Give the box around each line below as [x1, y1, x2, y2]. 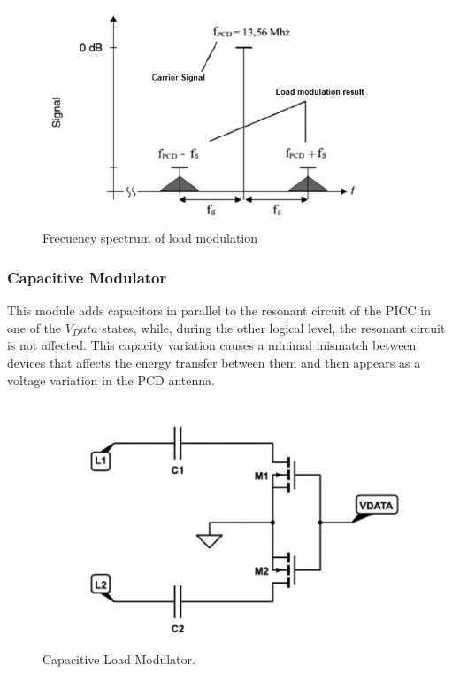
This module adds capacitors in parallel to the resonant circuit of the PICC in [7, 301, 431, 320]
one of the [7, 318, 62, 337]
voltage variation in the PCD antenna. [7, 370, 215, 389]
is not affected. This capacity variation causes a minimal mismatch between [7, 336, 417, 354]
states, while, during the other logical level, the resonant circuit [102, 318, 446, 337]
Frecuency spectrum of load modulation [42, 229, 258, 247]
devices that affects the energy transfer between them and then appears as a [7, 353, 421, 371]
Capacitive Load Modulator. [42, 649, 195, 668]
